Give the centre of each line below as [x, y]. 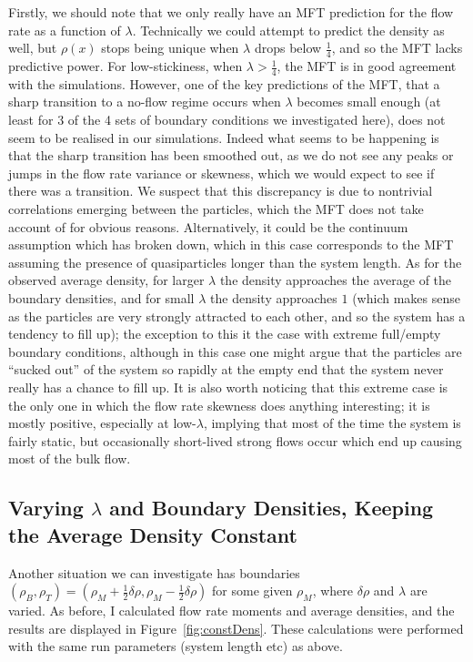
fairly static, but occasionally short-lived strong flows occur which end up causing [235, 440]
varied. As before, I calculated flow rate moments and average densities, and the [231, 611]
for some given [252, 591]
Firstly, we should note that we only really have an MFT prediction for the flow [231, 12]
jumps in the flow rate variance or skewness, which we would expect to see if [221, 173]
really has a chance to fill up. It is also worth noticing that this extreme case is [228, 387]
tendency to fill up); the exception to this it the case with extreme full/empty [225, 334]
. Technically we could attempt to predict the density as [288, 30]
